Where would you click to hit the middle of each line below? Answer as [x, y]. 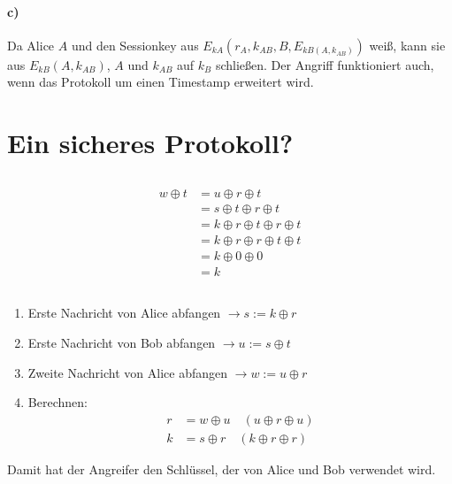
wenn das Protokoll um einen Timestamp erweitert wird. [161, 82]
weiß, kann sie [407, 45]
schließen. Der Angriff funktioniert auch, [325, 64]
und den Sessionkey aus [135, 45]
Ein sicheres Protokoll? [150, 143]
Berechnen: [57, 402]
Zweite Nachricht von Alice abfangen [127, 372]
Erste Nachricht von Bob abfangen [122, 342]
